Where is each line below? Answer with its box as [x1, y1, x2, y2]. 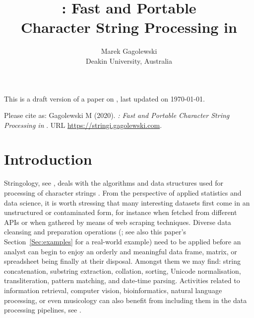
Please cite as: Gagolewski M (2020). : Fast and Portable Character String [4, 110, 230, 120]
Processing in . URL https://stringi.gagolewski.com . [4, 119, 162, 130]
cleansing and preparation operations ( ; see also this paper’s [4, 226, 186, 237]
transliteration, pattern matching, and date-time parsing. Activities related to [4, 275, 240, 286]
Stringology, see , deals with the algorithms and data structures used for [4, 178, 224, 188]
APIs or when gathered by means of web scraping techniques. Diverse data [4, 216, 231, 227]
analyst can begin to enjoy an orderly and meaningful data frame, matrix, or [4, 246, 237, 256]
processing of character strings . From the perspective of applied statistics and [4, 188, 242, 198]
